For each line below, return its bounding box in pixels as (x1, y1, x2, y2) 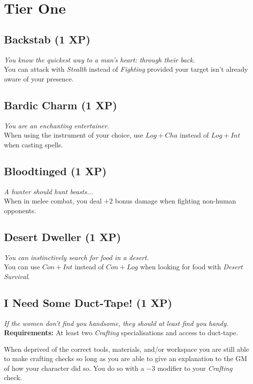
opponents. (4, 205, 37, 215)
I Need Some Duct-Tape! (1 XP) (4, 295, 173, 310)
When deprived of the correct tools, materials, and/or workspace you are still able (4, 344, 249, 354)
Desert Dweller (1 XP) (4, 229, 121, 244)
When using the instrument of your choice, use (4, 130, 143, 140)
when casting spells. (4, 139, 63, 149)
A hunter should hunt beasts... (4, 186, 94, 196)
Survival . (4, 271, 30, 281)
